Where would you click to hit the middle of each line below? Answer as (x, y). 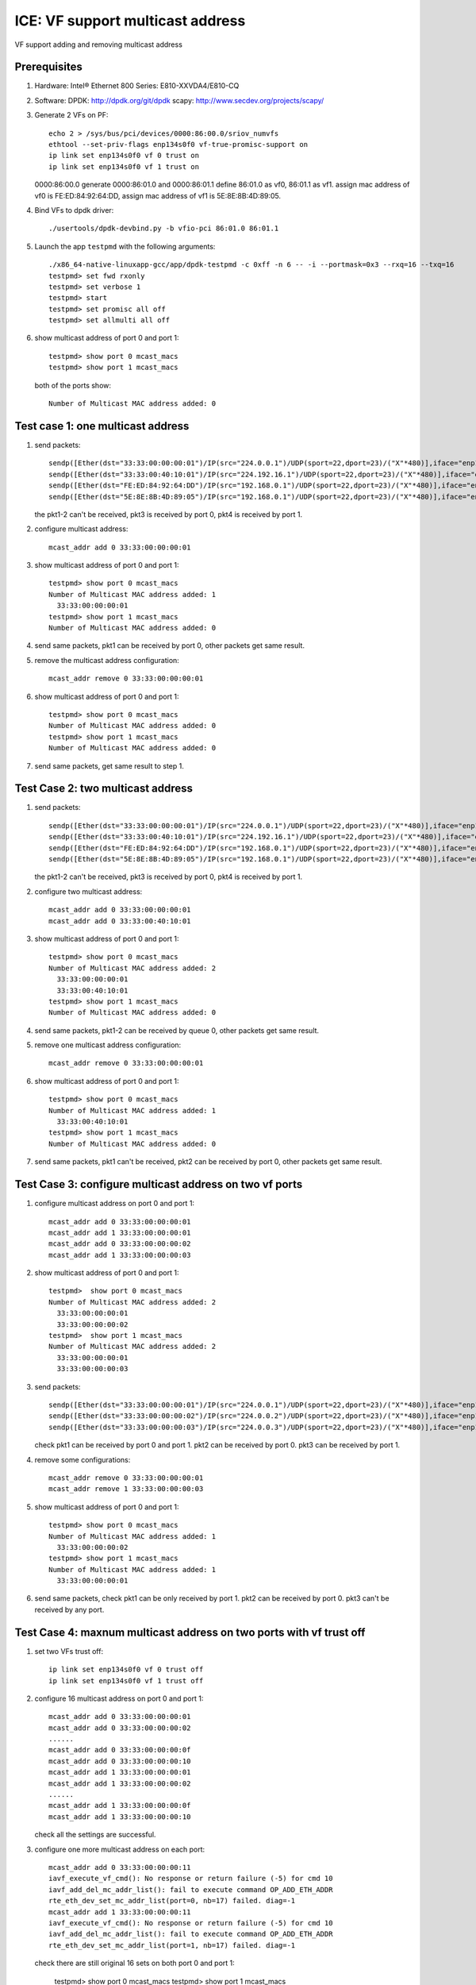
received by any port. (69, 1609)
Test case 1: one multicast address (102, 426)
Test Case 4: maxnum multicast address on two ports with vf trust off (190, 1632)
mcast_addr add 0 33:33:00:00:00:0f (120, 1750)
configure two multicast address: (88, 891)
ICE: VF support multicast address (130, 21)
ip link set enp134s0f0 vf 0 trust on (124, 156)
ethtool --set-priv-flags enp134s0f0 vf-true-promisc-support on (178, 145)
